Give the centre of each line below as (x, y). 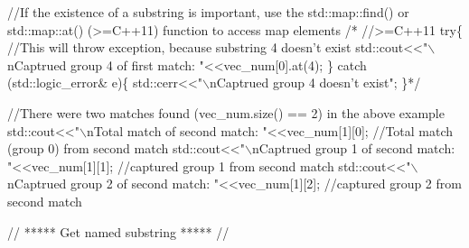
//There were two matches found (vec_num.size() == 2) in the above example (226, 112)
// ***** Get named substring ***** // (118, 231)
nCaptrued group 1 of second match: (353, 148)
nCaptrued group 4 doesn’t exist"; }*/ (315, 83)
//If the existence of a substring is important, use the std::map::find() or (208, 12)
